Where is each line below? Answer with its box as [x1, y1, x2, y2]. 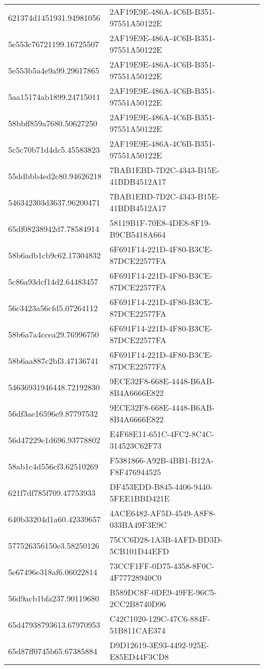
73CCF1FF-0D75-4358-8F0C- [110, 560, 215, 572]
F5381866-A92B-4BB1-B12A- [110, 454, 214, 466]
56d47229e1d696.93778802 [8, 433, 101, 446]
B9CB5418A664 [110, 228, 166, 240]
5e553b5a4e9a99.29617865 [8, 64, 100, 76]
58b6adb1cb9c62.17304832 [8, 249, 101, 261]
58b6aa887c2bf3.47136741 [8, 354, 99, 366]
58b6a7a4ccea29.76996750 [8, 328, 99, 340]
